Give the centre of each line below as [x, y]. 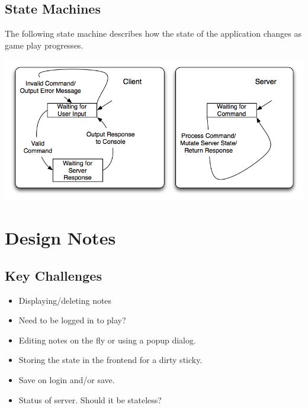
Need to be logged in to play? [72, 320]
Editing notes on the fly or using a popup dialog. [107, 340]
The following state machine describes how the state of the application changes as [153, 33]
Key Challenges [53, 275]
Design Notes [60, 238]
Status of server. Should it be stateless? [90, 399]
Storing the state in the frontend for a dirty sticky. [110, 360]
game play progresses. [44, 45]
